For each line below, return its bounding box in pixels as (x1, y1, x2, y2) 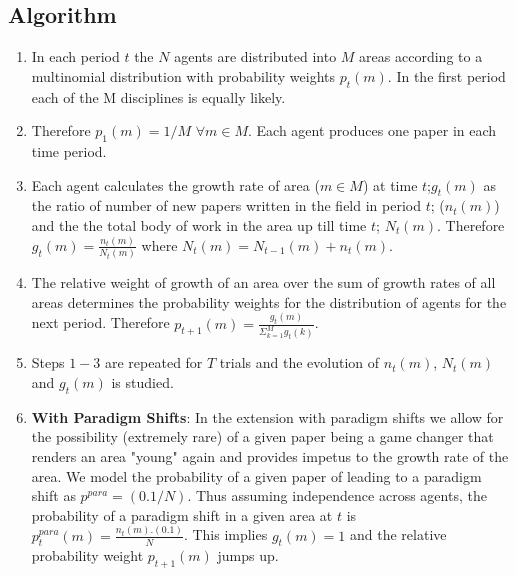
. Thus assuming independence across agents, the (187, 485, 487, 506)
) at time (362, 174, 418, 195)
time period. (31, 140, 107, 161)
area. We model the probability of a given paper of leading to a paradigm (31, 465, 482, 486)
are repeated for (105, 352, 203, 373)
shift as (31, 485, 76, 506)
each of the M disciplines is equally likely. (31, 86, 286, 107)
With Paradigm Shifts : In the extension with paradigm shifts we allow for (31, 406, 504, 427)
